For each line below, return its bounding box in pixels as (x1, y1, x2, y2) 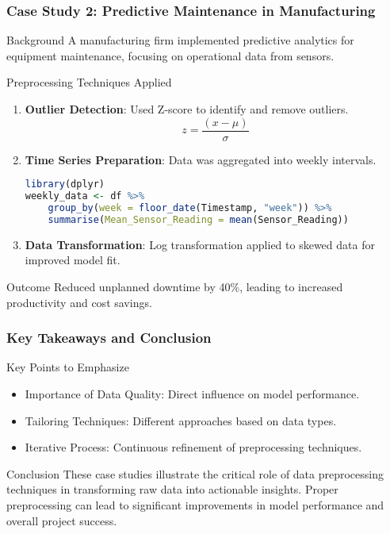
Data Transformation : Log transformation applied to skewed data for (25, 236, 375, 252)
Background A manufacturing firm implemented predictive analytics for (6, 32, 354, 48)
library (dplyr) (25, 179, 105, 190)
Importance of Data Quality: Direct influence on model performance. (25, 385, 360, 401)
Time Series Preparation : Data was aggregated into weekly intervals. (25, 151, 377, 167)
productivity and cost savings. (6, 294, 152, 310)
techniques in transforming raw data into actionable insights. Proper (6, 481, 338, 498)
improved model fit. (25, 252, 120, 268)
